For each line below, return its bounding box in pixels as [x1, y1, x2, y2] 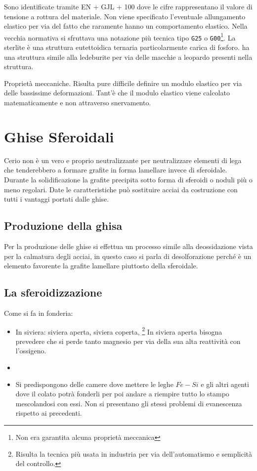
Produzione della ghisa [4, 218, 123, 233]
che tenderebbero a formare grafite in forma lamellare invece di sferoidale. [4, 165, 227, 175]
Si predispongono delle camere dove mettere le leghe [15, 379, 173, 389]
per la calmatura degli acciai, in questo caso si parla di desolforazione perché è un [4, 251, 252, 261]
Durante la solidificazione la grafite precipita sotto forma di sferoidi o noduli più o [4, 174, 253, 184]
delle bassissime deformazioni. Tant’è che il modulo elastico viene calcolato [4, 87, 230, 98]
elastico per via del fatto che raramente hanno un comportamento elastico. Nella [4, 21, 248, 31]
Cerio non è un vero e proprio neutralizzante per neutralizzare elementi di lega [4, 155, 242, 165]
